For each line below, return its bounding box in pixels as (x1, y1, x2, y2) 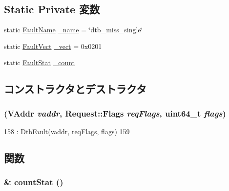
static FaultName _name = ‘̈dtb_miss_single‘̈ (4, 24, 143, 35)
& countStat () (4, 176, 63, 188)
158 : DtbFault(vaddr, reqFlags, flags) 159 (4, 126, 130, 136)
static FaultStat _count (4, 57, 75, 68)
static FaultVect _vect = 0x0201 (4, 41, 102, 51)
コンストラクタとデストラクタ (4, 81, 146, 96)
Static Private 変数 (4, 1, 100, 17)
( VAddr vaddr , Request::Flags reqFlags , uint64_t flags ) (4, 107, 226, 119)
